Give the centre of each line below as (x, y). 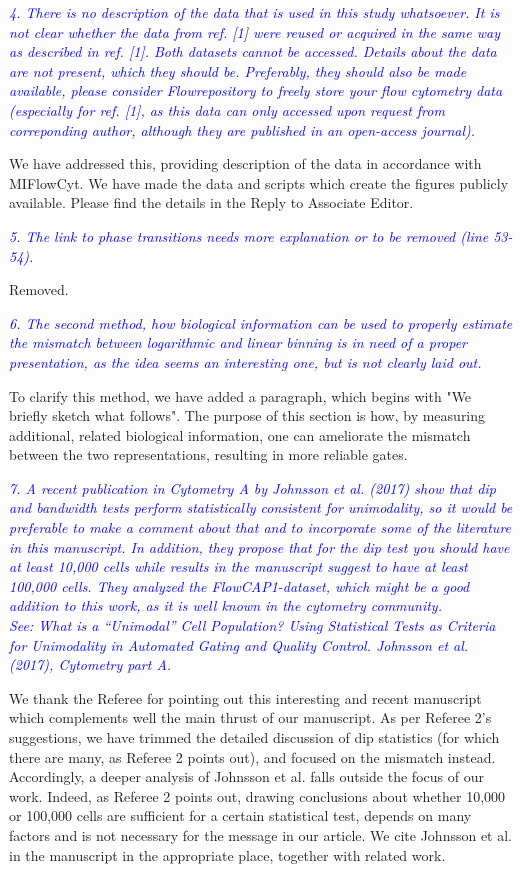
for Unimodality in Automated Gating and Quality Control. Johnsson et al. (239, 644)
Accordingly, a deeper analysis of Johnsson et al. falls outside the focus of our (246, 776)
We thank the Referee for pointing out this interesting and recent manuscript (245, 697)
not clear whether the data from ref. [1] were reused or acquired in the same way (254, 31)
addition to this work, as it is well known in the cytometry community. (225, 605)
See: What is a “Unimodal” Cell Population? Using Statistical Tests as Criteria (252, 625)
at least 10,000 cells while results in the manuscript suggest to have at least (238, 566)
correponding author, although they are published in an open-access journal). (242, 129)
